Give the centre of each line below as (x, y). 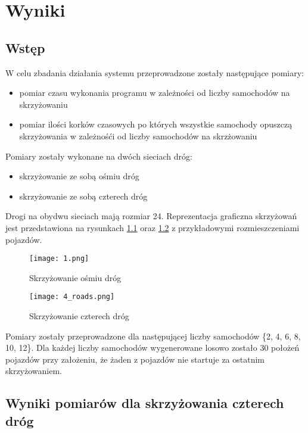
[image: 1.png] (59, 259)
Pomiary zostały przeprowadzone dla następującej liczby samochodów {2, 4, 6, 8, (153, 336)
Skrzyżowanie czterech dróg (79, 316)
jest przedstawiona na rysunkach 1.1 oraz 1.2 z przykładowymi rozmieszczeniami (153, 227)
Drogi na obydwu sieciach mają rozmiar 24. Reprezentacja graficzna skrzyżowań (151, 216)
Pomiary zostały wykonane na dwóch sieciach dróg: (99, 156)
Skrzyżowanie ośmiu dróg (75, 277)
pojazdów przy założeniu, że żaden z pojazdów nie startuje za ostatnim (135, 359)
